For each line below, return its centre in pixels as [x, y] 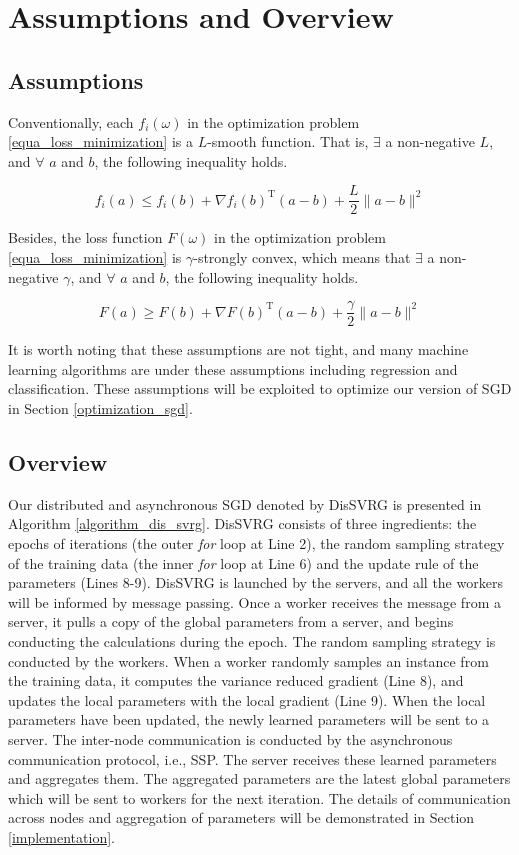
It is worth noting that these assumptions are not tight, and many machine [238, 349]
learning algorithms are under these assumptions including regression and [233, 368]
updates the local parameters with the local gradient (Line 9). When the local [247, 699]
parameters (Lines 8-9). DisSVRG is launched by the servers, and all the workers [255, 582]
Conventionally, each [71, 121]
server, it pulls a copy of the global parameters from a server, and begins [231, 621]
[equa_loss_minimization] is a [100, 141]
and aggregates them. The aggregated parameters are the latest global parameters [259, 778]
